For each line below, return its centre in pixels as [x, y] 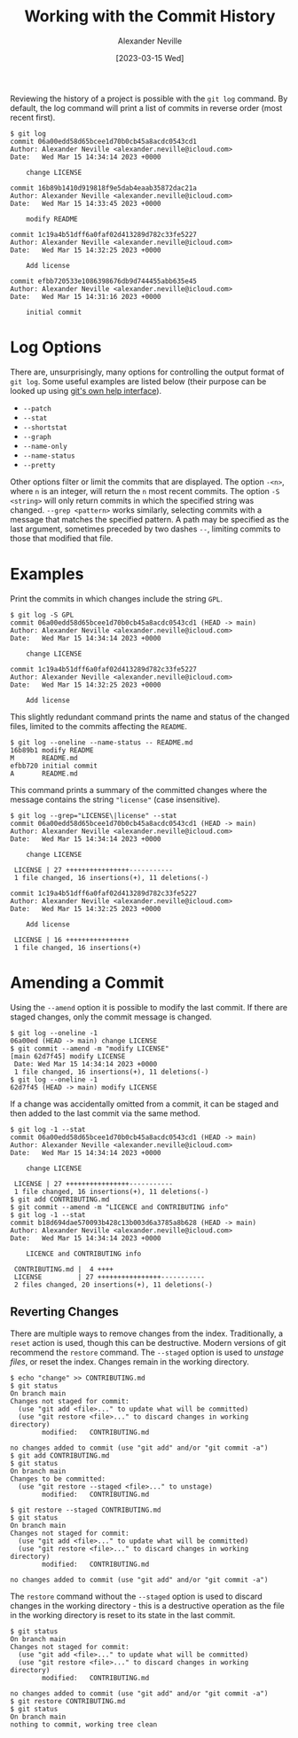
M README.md [44, 758]
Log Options [56, 347]
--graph [37, 436]
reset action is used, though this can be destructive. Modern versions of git [148, 1342]
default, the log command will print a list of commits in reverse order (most [146, 107]
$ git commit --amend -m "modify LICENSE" [90, 1049]
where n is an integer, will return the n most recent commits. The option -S [145, 491]
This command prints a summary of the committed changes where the [139, 790]
